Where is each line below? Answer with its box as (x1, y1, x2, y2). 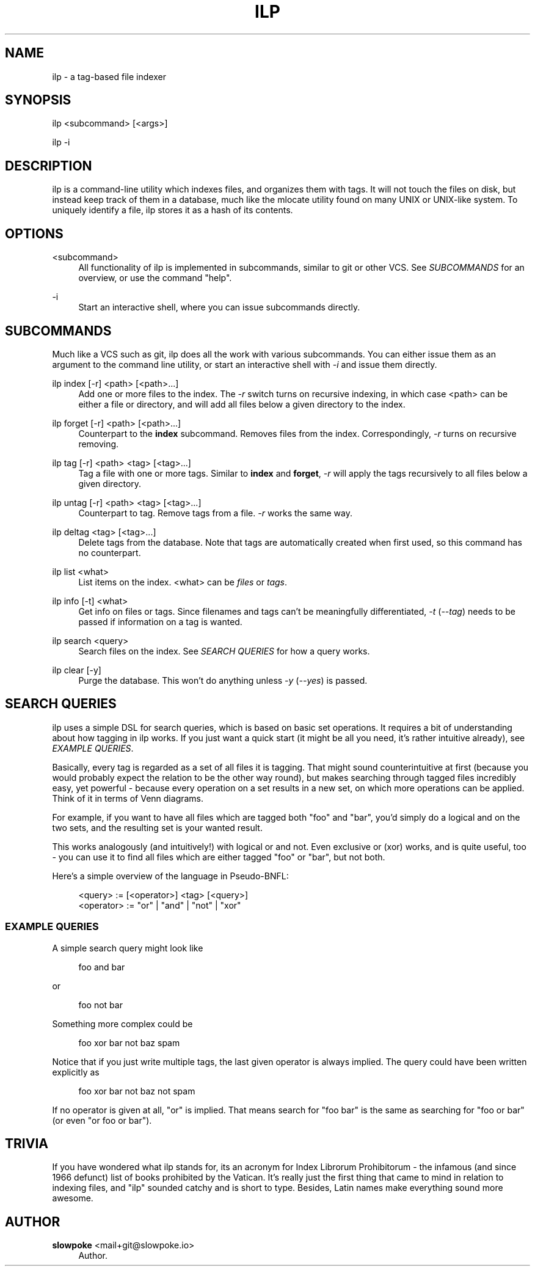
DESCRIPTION (5, 158, 92, 174)
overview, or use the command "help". (78, 273, 232, 284)
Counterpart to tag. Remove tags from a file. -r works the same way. (78, 507, 353, 518)
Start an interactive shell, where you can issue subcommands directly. (78, 302, 360, 313)
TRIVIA (5, 1135, 48, 1151)
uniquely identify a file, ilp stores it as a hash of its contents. (52, 205, 293, 216)
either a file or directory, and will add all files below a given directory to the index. (78, 398, 406, 409)
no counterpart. (78, 547, 141, 558)
